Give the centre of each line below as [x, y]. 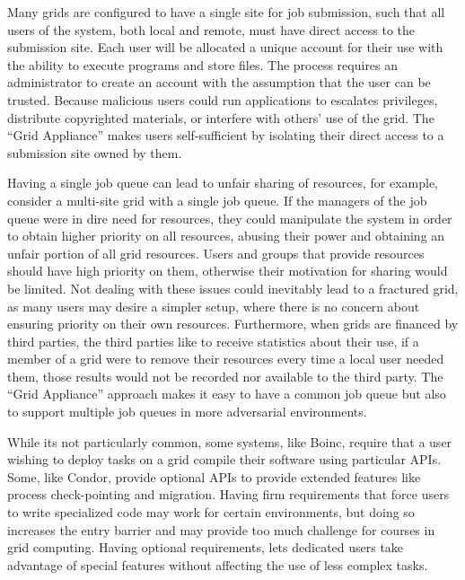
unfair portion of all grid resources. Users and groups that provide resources [216, 253]
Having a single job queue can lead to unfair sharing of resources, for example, [223, 183]
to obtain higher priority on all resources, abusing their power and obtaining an [226, 236]
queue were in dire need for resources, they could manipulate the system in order [230, 218]
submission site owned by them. [95, 152]
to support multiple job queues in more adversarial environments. [187, 412]
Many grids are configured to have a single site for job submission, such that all [226, 12]
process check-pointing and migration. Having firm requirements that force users [228, 494]
